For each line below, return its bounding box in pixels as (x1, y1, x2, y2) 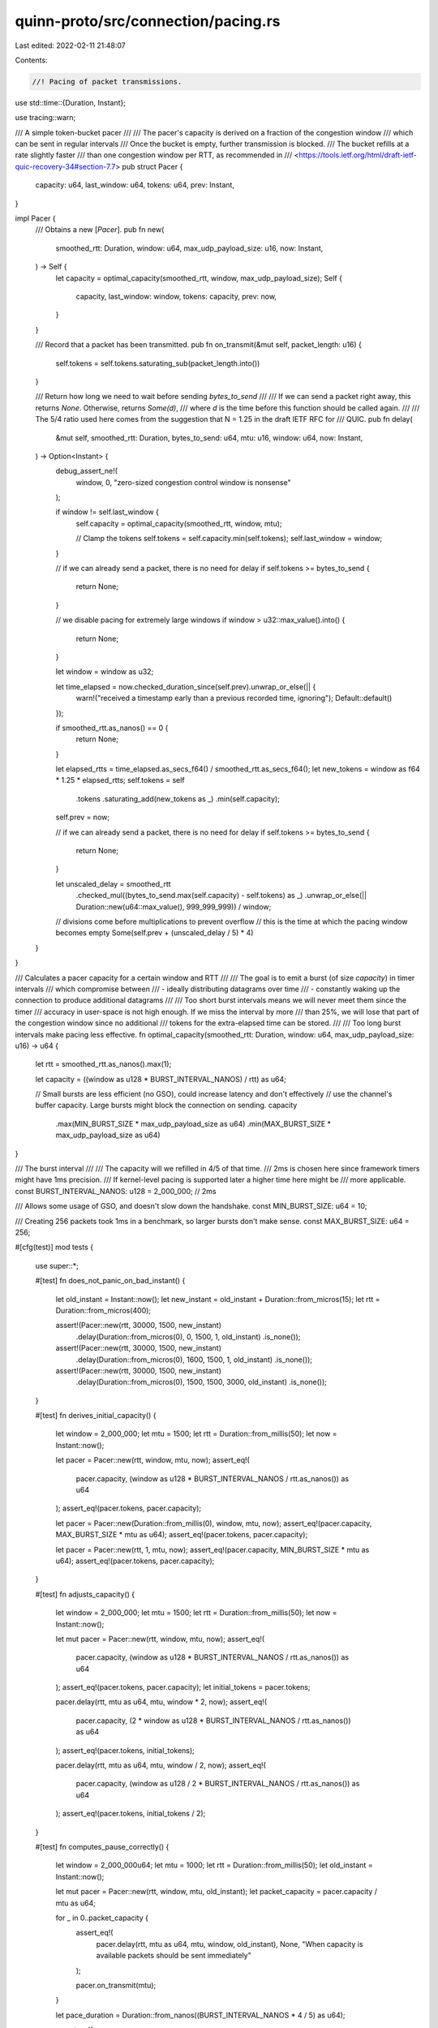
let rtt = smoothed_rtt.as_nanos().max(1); (35, 1059, 172, 1069)
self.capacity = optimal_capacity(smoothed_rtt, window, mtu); (75, 518, 282, 528)
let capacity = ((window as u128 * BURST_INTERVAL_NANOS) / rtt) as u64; (35, 1074, 287, 1084)
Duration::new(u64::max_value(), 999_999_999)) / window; (75, 901, 272, 912)
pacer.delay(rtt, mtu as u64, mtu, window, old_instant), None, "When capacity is (96, 1939, 364, 1949)
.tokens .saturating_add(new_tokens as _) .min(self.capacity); (75, 793, 280, 803)
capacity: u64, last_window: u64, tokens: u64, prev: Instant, (35, 180, 235, 190)
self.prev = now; (55, 812, 109, 823)
